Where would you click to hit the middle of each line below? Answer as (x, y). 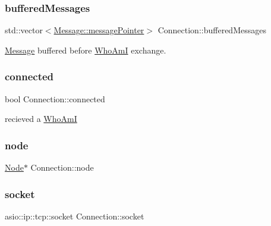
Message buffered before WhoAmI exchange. (86, 50)
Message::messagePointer (99, 30)
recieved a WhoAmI (41, 119)
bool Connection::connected (55, 98)
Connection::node (62, 167)
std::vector (24, 30)
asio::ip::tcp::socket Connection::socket (75, 216)
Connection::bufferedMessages (212, 30)
